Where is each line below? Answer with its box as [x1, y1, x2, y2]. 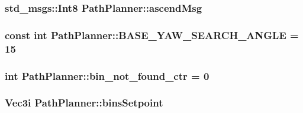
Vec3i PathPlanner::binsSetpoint [5, 95, 163, 110]
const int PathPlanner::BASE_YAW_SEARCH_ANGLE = [5, 27, 299, 42]
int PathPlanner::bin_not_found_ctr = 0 [5, 68, 209, 83]
